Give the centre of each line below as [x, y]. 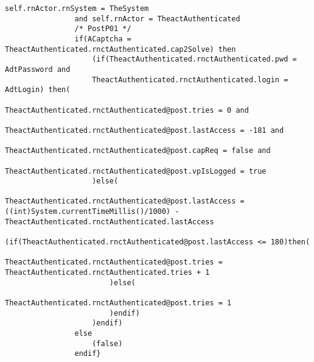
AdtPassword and [38, 69]
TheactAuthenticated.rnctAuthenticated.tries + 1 [107, 273]
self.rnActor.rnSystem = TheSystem [77, 9]
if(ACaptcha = [103, 39]
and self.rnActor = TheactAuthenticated [157, 19]
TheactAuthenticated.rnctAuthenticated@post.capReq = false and [138, 151]
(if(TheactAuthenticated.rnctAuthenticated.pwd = [194, 59]
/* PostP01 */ [103, 29]
